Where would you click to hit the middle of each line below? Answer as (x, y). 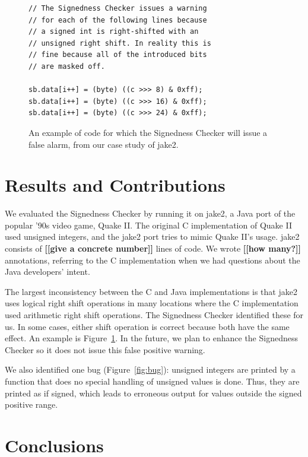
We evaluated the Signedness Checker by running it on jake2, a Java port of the (150, 213)
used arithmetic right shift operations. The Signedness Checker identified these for (154, 315)
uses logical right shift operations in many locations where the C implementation (152, 303)
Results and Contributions (115, 185)
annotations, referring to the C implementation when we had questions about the (153, 260)
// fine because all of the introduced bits (118, 55)
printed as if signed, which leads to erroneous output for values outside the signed (153, 393)
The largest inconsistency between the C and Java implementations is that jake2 (151, 291)
